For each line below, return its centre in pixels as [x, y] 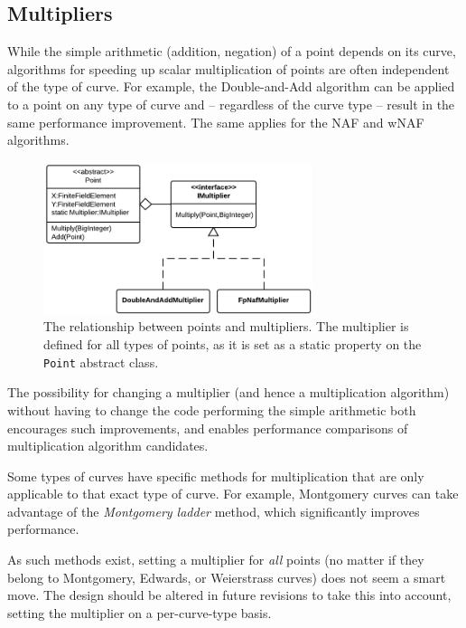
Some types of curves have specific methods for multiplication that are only [216, 476]
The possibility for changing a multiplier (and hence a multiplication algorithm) [228, 392]
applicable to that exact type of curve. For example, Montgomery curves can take [233, 494]
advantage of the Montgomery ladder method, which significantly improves [214, 511]
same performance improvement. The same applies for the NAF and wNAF [216, 122]
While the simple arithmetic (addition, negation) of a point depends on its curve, [232, 51]
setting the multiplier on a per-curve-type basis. [140, 612]
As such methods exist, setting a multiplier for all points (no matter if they [216, 560]
